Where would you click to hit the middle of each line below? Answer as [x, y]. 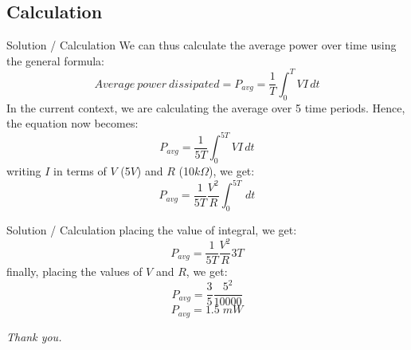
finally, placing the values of [74, 271]
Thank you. [34, 336]
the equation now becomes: [72, 123]
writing [24, 171]
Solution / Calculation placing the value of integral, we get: [152, 230]
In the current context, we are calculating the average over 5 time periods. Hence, [206, 107]
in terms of [80, 171]
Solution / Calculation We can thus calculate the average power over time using [202, 45]
